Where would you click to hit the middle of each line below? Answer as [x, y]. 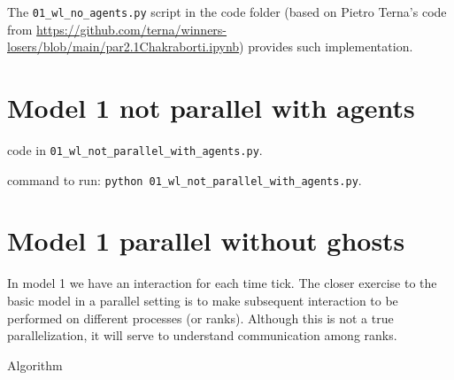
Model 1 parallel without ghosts [206, 240]
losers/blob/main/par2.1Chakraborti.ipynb [123, 47]
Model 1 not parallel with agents [211, 108]
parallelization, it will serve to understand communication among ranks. [202, 335]
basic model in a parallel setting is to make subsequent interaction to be [203, 300]
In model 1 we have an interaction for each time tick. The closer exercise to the [222, 283]
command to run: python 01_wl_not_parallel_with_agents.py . [185, 179]
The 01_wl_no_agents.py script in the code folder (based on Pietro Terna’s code [227, 12]
